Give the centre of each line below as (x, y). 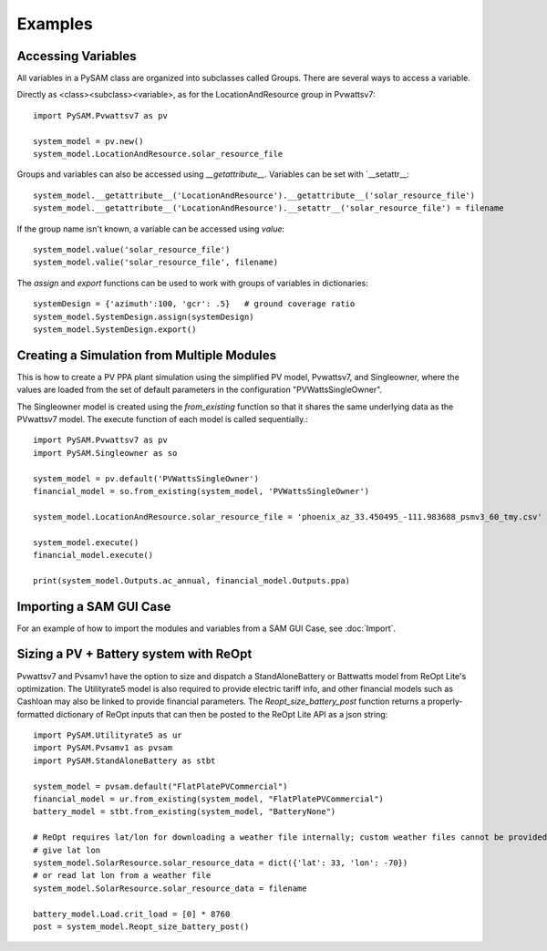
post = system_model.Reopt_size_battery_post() (141, 926)
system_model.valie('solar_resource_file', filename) (155, 263)
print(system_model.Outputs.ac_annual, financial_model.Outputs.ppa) (192, 580)
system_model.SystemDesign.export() (115, 329)
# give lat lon (67, 850)
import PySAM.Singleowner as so (105, 453)
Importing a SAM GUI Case (94, 606)
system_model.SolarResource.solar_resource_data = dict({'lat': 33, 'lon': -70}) (221, 863)
